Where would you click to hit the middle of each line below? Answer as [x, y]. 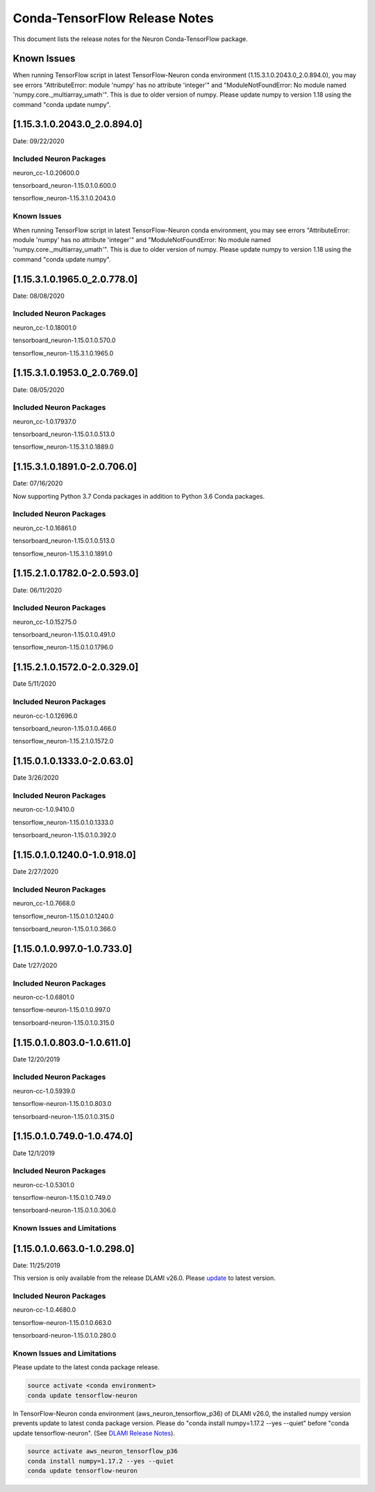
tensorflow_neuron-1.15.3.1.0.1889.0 [63, 447]
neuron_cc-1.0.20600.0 [46, 173]
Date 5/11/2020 [35, 684]
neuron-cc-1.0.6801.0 [44, 997]
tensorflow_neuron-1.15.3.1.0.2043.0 [64, 198]
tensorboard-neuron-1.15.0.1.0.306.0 [64, 1210]
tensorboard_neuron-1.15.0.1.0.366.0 [65, 929]
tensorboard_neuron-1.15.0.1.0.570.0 [64, 340]
